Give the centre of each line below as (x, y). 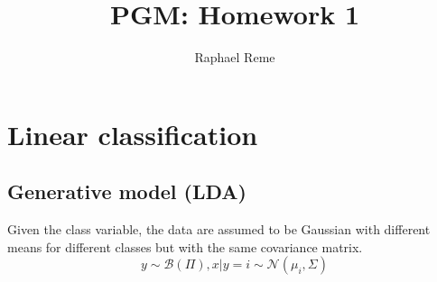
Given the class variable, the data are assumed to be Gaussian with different (219, 229)
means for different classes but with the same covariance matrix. (185, 246)
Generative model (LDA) (127, 191)
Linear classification (133, 134)
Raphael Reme (235, 57)
